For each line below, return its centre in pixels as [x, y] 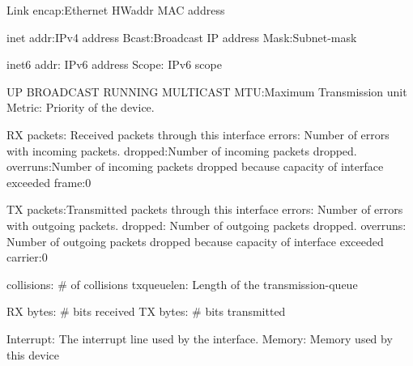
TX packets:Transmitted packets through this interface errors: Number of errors [205, 209]
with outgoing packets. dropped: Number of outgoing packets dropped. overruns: [206, 225]
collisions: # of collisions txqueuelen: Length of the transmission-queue [182, 284]
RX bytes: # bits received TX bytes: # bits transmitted [146, 311]
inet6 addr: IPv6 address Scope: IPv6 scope [114, 64]
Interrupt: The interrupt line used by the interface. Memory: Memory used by [200, 338]
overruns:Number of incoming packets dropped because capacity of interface [195, 166]
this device [33, 354]
